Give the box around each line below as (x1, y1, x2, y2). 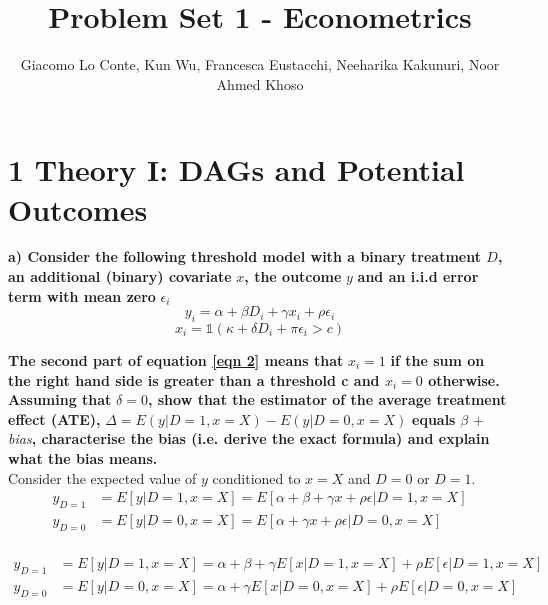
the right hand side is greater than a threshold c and (8, 369, 380, 390)
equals (412, 408, 456, 429)
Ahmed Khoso (216, 73, 304, 94)
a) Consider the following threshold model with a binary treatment (8, 246, 481, 267)
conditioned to (212, 467, 301, 488)
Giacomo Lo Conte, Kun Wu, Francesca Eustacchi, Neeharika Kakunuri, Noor (20, 54, 500, 75)
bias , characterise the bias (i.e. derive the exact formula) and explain (8, 428, 490, 449)
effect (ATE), (8, 408, 101, 429)
